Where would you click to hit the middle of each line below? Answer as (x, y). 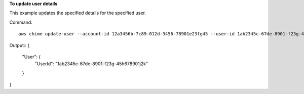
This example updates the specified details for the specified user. (78, 13)
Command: (21, 22)
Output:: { (20, 45)
